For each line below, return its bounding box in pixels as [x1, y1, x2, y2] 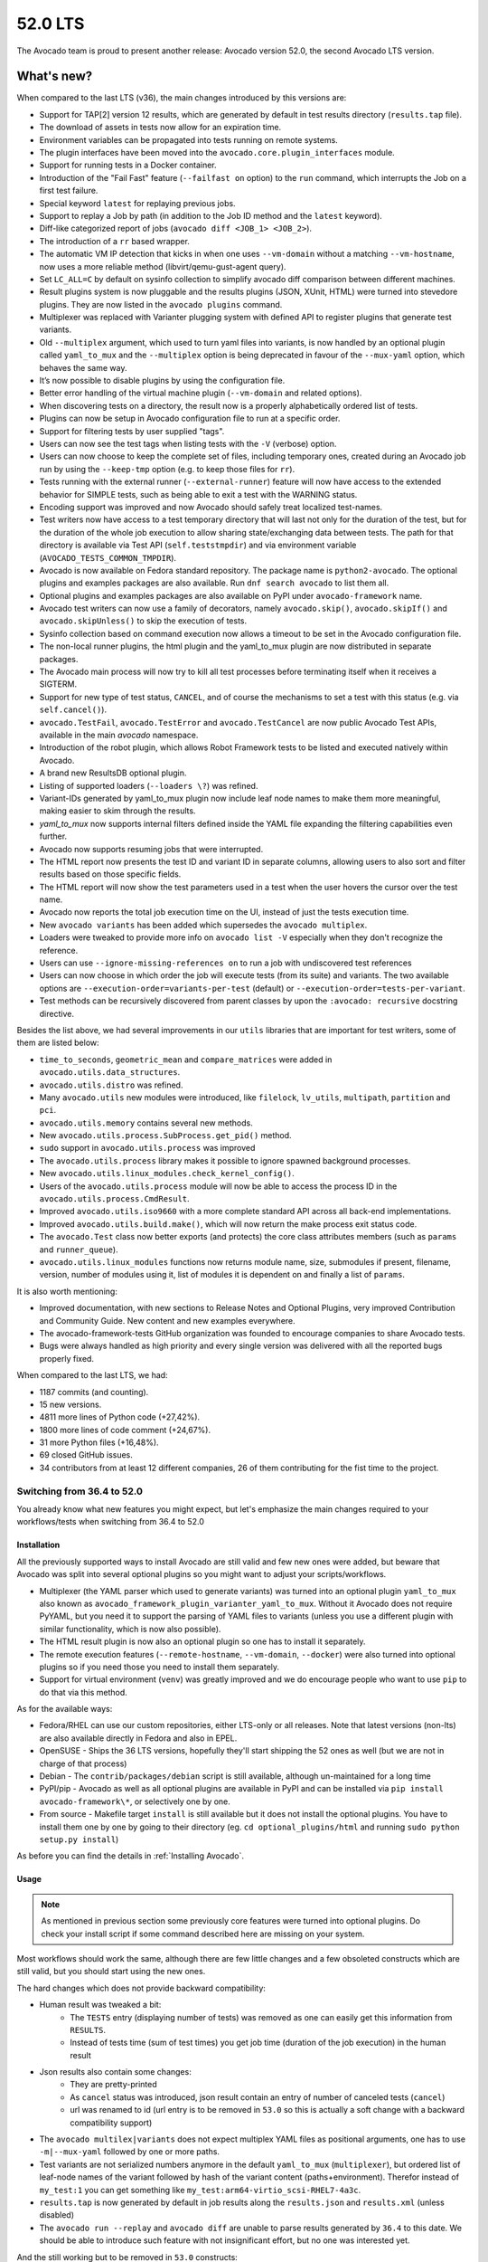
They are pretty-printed [70, 2079, 157, 2090]
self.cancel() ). [39, 704, 108, 715]
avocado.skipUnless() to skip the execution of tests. [39, 615, 248, 626]
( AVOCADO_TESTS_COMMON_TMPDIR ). [39, 552, 176, 563]
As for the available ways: [16, 1704, 113, 1715]
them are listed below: [16, 1037, 99, 1049]
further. [39, 831, 68, 841]
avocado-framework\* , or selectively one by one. [39, 1796, 230, 1807]
